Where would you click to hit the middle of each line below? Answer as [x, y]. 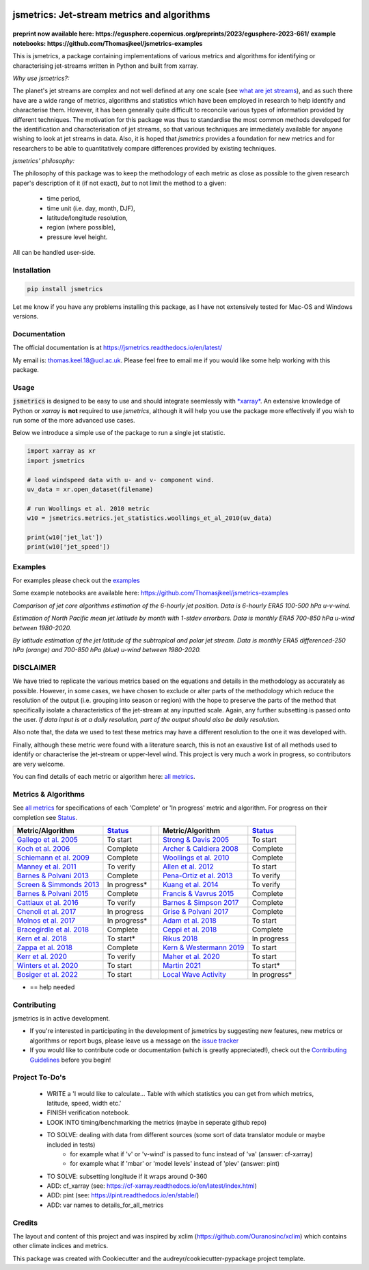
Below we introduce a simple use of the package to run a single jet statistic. [119, 433]
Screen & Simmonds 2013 [58, 884]
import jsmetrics [56, 460]
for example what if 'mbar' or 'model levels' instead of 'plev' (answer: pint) [175, 1164]
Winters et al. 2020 [47, 965]
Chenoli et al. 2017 [46, 911]
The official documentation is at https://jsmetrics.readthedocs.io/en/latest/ [117, 348]
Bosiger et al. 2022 [47, 974]
